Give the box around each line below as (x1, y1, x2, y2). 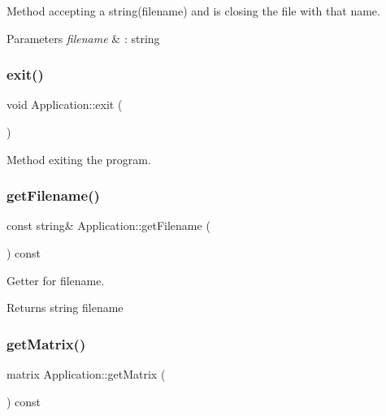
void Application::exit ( (7, 96, 123, 113)
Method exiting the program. (7, 150, 151, 167)
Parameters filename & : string (7, 29, 160, 46)
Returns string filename (7, 299, 124, 316)
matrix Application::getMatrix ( (7, 366, 166, 382)
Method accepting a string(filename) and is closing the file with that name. (7, 2, 380, 19)
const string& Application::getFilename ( (7, 217, 210, 234)
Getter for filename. (7, 271, 105, 288)
